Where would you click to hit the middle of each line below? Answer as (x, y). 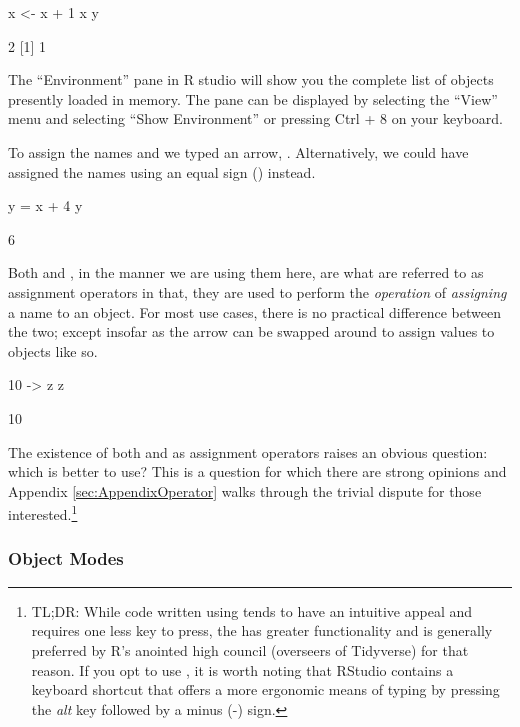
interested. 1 (43, 512)
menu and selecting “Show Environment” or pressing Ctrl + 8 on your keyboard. (255, 118)
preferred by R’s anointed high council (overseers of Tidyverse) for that (250, 649)
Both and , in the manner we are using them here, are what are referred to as (246, 272)
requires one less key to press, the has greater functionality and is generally (262, 630)
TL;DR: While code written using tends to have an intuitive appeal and (252, 610)
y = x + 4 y (45, 205)
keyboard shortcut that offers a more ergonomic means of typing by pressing (265, 689)
